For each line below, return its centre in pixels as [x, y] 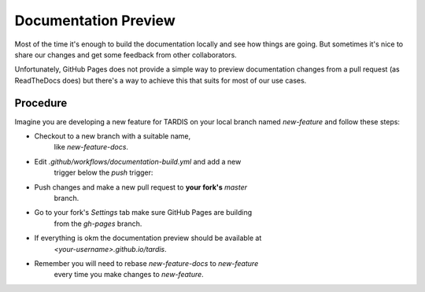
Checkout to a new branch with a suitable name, [113, 136]
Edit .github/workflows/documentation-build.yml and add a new [138, 161]
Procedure [41, 103]
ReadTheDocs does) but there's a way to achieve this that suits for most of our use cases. [161, 80]
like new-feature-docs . [91, 147]
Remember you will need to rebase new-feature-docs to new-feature [146, 263]
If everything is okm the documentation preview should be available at [148, 238]
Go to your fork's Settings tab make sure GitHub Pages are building [143, 213]
